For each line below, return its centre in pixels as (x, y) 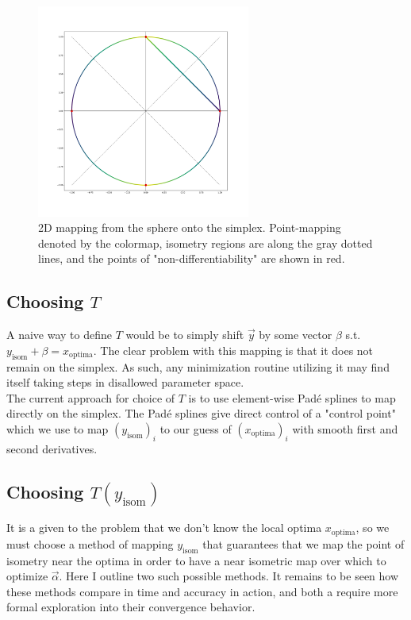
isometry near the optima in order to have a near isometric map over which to (196, 560)
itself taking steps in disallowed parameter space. (125, 382)
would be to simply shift (185, 335)
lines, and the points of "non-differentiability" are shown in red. (192, 258)
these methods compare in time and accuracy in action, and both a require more (202, 591)
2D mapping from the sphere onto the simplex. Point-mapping (190, 227)
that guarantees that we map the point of (303, 543)
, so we (373, 528)
